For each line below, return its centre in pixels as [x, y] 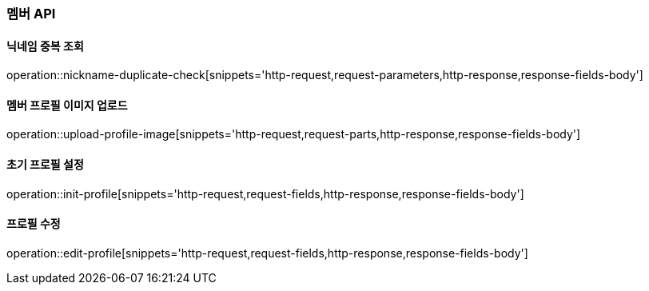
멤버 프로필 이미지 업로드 [67, 105]
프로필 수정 [34, 224]
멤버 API [31, 14]
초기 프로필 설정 [45, 165]
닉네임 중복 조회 [45, 46]
